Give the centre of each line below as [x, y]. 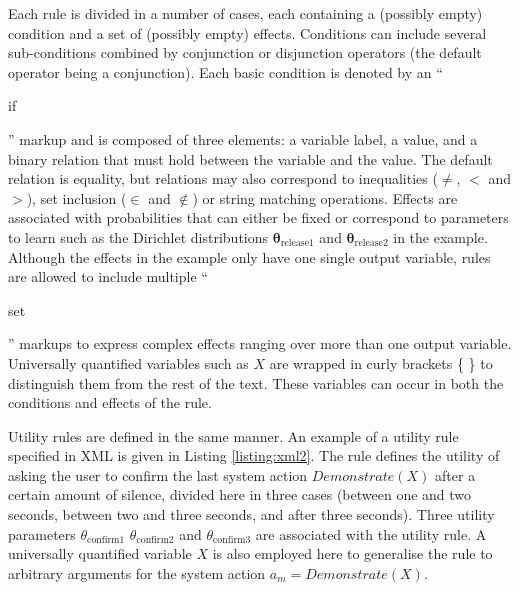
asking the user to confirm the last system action [158, 474]
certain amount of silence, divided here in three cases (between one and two [240, 494]
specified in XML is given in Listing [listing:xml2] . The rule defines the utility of [254, 455]
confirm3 [232, 540]
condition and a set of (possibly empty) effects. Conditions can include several [247, 32]
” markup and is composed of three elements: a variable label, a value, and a [243, 138]
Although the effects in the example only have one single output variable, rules [249, 256]
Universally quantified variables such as [128, 362]
